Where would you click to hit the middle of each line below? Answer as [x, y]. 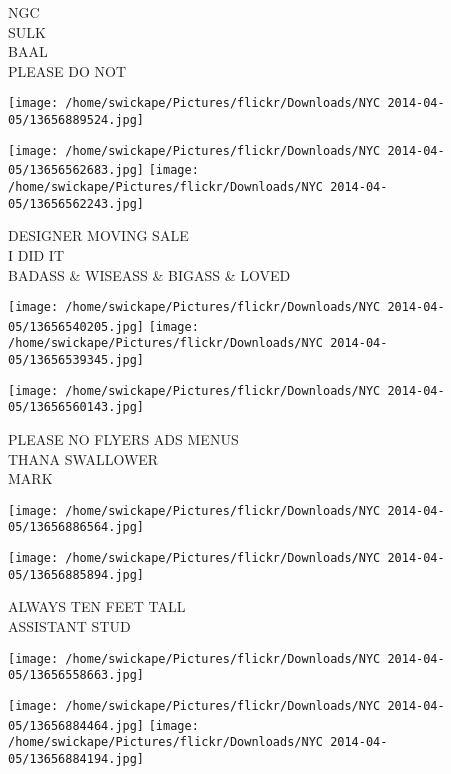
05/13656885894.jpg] [76, 574]
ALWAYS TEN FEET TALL [97, 606]
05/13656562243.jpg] [76, 203]
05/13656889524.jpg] [76, 120]
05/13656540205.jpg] [76, 326]
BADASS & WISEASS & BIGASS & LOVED [149, 274]
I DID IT [36, 254]
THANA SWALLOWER [83, 458]
